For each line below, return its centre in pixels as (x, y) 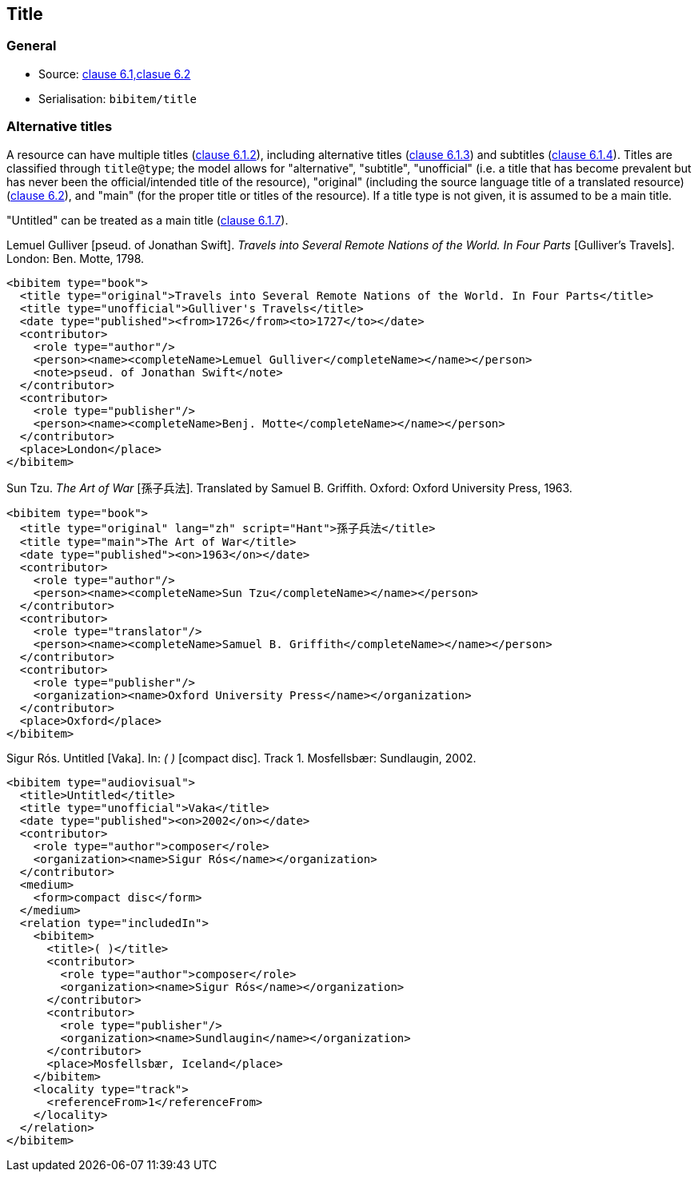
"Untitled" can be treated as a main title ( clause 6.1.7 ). (148, 220)
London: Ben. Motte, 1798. (76, 258)
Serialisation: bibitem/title (118, 98)
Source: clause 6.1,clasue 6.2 (115, 74)
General (32, 46)
